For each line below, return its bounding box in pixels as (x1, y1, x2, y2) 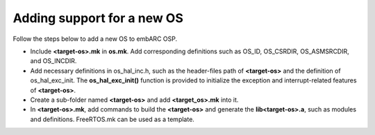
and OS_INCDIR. (30, 57, 77, 65)
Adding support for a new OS (12, 10, 184, 26)
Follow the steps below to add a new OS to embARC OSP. (12, 35, 177, 43)
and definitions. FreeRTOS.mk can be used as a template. (30, 115, 194, 123)
